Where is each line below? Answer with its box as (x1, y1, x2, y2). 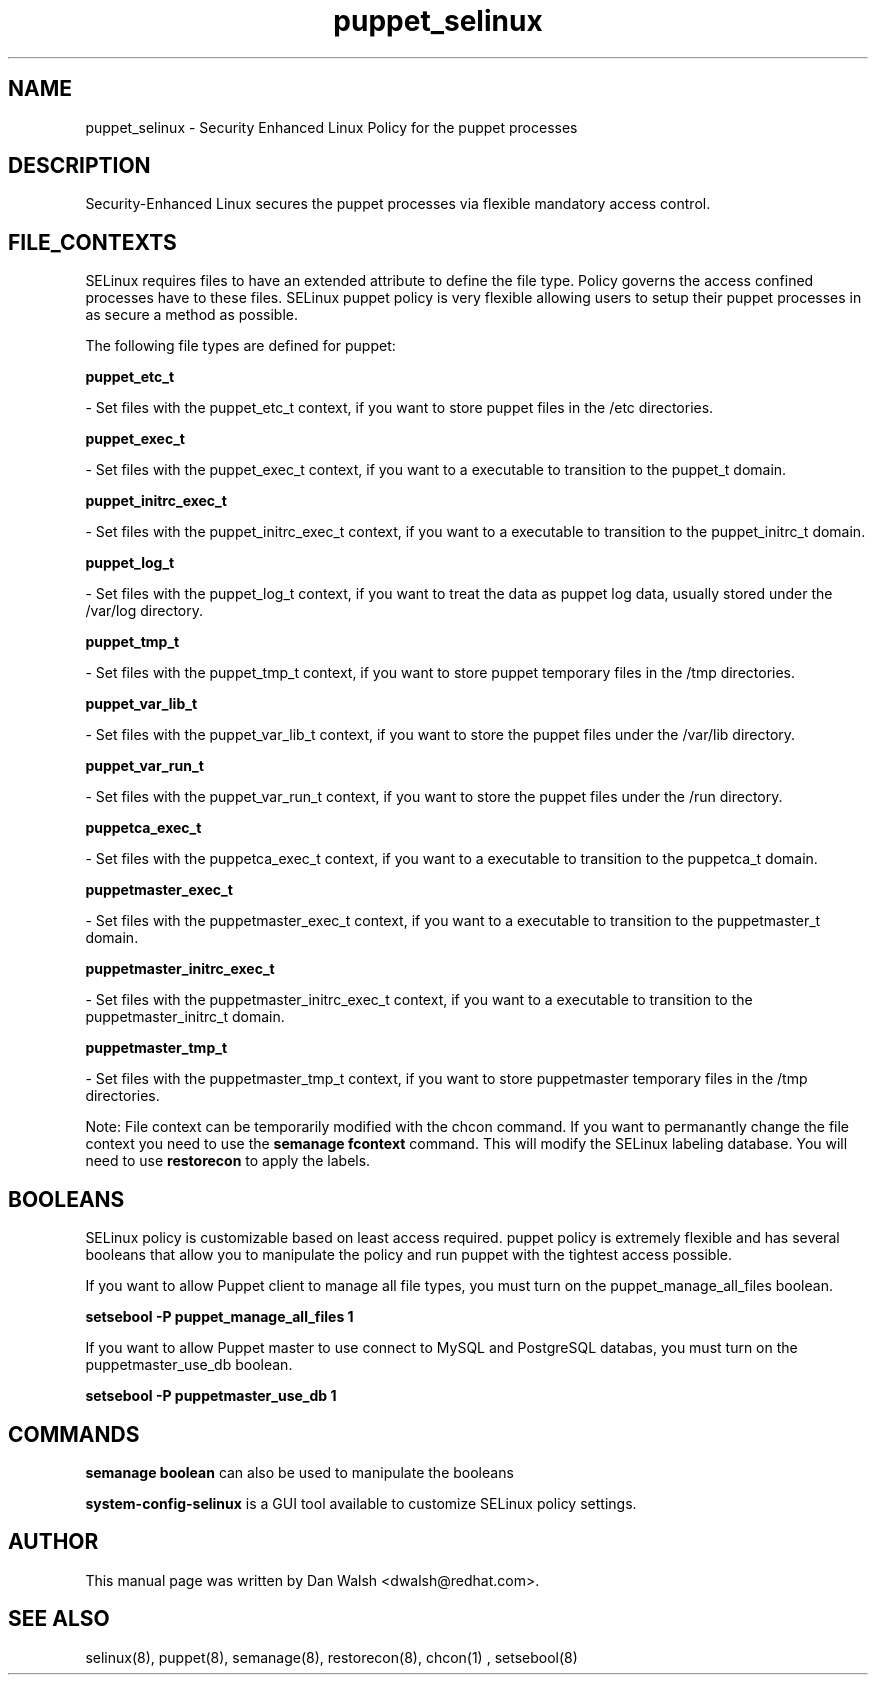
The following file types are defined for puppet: (85, 337, 396, 355)
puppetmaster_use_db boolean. (85, 1356, 293, 1374)
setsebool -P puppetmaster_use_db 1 (85, 1387, 337, 1405)
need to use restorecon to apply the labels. (85, 1152, 371, 1170)
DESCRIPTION (8, 153, 151, 179)
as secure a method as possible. (85, 306, 299, 324)
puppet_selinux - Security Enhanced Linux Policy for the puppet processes (85, 118, 578, 136)
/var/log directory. (85, 602, 204, 620)
